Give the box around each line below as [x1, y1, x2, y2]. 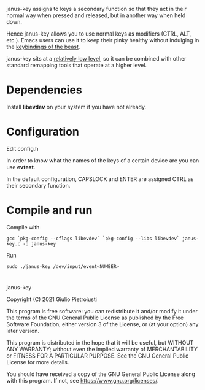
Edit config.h [6, 145, 39, 152]
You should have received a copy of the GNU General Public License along [6, 370, 195, 378]
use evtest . [6, 163, 36, 170]
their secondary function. [6, 182, 71, 189]
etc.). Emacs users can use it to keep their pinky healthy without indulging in [6, 37, 199, 44]
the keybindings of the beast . [6, 43, 80, 50]
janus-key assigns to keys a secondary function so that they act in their [6, 6, 187, 12]
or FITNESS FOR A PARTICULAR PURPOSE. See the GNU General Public [6, 352, 189, 359]
